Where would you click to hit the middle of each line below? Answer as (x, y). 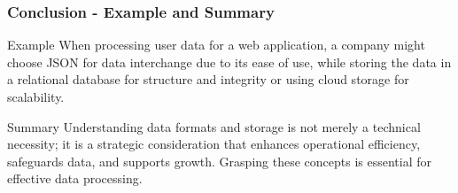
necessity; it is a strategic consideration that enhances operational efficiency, (214, 144)
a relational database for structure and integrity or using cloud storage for (208, 79)
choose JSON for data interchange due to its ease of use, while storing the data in (229, 62)
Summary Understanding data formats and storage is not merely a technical (214, 126)
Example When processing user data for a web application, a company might (216, 45)
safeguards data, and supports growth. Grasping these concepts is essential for (220, 161)
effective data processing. (75, 178)
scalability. (36, 96)
